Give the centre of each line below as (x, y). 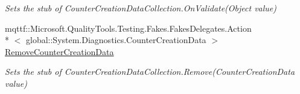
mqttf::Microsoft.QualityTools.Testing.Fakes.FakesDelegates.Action (128, 28)
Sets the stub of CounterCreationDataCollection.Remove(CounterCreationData (150, 72)
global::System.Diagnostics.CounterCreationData (116, 40)
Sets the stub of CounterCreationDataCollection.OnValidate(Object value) (141, 8)
